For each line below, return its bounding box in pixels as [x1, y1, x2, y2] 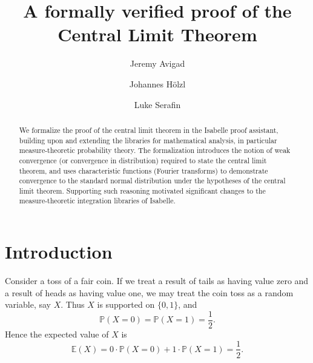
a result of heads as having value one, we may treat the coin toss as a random [5, 286, 294, 299]
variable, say [5, 298, 51, 311]
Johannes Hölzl [129, 77, 186, 90]
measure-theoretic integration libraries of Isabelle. [19, 195, 176, 206]
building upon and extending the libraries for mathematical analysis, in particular [19, 135, 277, 145]
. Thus [61, 298, 85, 311]
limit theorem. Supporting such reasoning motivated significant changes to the [19, 185, 266, 195]
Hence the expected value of [5, 327, 109, 340]
